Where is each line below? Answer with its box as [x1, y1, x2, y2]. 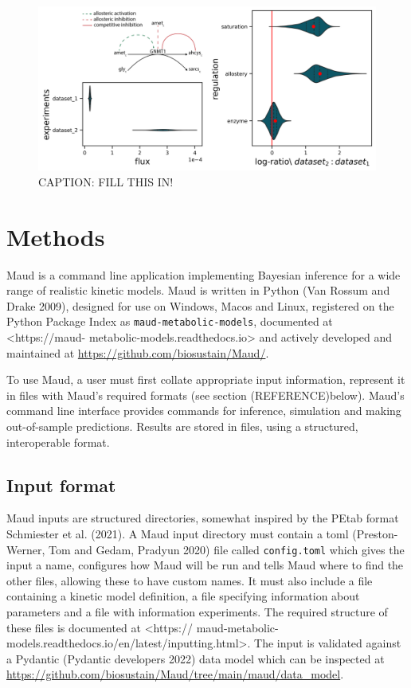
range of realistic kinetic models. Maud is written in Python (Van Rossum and [6, 282, 390, 299]
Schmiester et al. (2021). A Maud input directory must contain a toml [6, 525, 349, 541]
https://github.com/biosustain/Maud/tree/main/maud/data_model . [6, 666, 344, 682]
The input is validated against [254, 635, 401, 651]
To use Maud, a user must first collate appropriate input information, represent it [6, 371, 405, 388]
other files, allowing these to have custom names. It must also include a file [6, 572, 373, 588]
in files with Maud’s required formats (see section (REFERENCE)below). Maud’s [6, 386, 405, 403]
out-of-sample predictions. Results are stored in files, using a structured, [6, 417, 358, 434]
